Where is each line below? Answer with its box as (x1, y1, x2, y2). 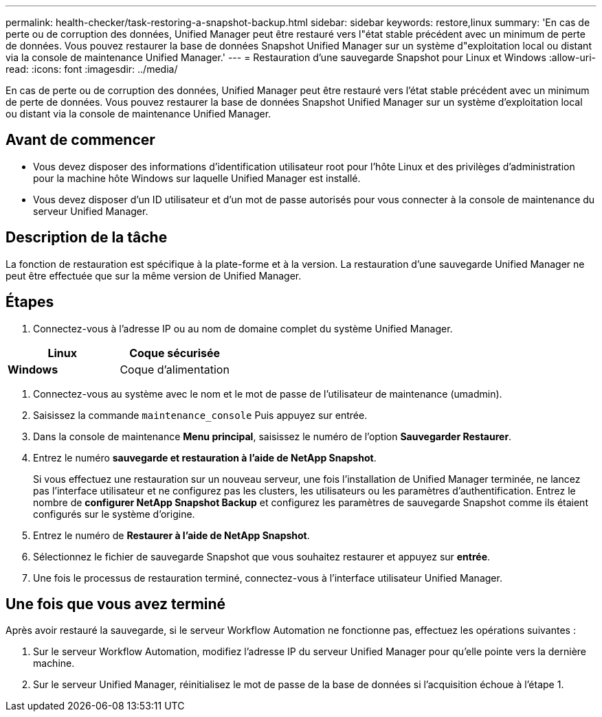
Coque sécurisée (129, 345, 221, 360)
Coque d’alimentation (120, 362, 230, 376)
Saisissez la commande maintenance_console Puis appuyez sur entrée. (33, 409, 368, 421)
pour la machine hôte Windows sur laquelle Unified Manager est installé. (33, 172, 361, 184)
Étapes (5, 293, 54, 311)
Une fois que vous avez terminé (5, 595, 226, 613)
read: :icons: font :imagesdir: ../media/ (5, 63, 178, 75)
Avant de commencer (5, 131, 155, 149)
